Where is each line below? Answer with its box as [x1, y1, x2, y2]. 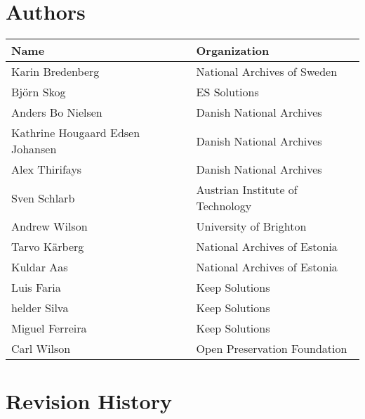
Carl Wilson [11, 340, 71, 357]
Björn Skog [11, 84, 66, 101]
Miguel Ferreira [11, 320, 87, 337]
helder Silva [11, 299, 69, 316]
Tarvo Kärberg [11, 238, 84, 255]
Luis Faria [11, 279, 61, 296]
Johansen [11, 141, 57, 157]
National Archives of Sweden [196, 63, 338, 80]
